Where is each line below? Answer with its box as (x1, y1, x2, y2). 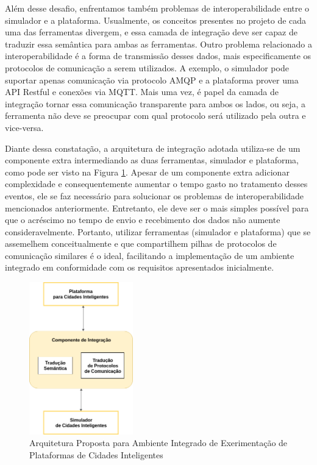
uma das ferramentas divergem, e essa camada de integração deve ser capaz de (5, 26, 297, 38)
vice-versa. (5, 121, 44, 133)
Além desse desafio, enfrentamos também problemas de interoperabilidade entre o (5, 2, 310, 14)
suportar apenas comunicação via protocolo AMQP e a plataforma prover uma (5, 73, 299, 86)
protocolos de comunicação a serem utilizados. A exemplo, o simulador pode (5, 61, 289, 74)
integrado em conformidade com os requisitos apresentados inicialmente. (5, 261, 274, 274)
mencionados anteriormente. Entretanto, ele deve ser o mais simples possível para (5, 201, 309, 214)
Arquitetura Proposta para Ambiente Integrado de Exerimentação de (29, 436, 288, 449)
